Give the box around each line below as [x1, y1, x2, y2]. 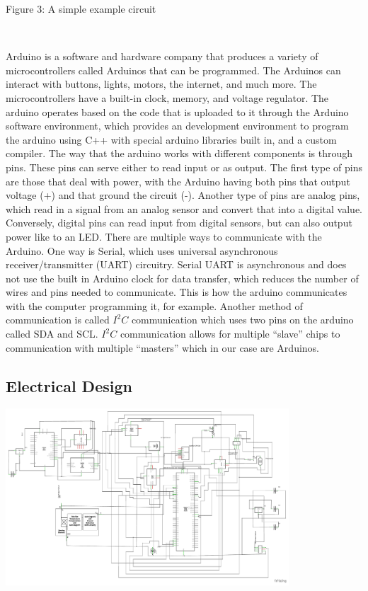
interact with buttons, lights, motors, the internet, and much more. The [6, 76, 317, 91]
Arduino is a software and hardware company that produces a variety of [6, 49, 318, 64]
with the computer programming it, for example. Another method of [6, 298, 303, 313]
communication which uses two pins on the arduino [131, 312, 354, 327]
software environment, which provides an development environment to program [6, 118, 349, 133]
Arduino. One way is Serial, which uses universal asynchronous [6, 243, 278, 258]
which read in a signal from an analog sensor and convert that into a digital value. [6, 201, 363, 216]
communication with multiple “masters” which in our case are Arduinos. [6, 340, 320, 355]
